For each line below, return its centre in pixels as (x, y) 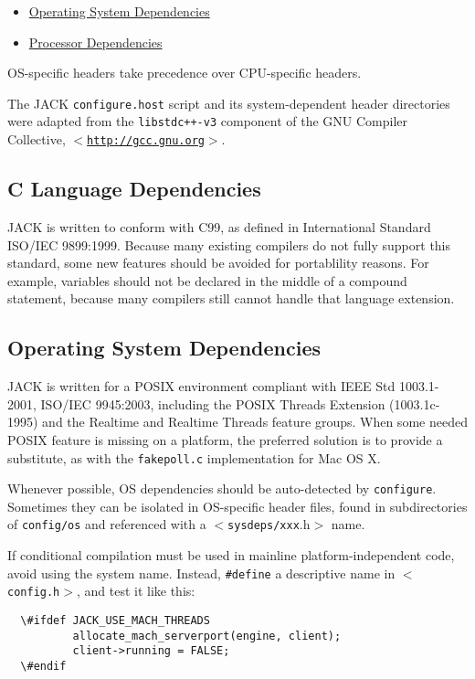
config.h (34, 593)
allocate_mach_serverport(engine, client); (207, 636)
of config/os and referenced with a (107, 524)
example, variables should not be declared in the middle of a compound (207, 280)
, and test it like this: (136, 591)
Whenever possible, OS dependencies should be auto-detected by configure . (222, 488)
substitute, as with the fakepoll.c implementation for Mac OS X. (194, 457)
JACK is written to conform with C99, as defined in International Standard (219, 226)
